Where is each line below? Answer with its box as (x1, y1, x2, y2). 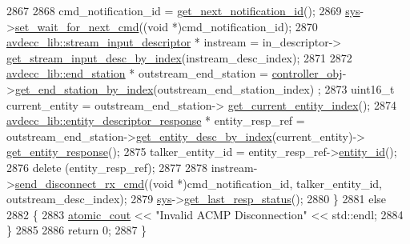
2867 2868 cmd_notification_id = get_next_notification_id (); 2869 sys (6, 2, 360, 18)
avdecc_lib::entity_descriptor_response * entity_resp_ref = (6, 112, 305, 129)
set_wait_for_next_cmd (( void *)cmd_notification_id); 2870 (14, 18, 318, 34)
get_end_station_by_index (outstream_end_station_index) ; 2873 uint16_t (14, 80, 395, 97)
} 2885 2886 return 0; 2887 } (6, 222, 147, 238)
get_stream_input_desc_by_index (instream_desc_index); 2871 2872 (6, 49, 352, 66)
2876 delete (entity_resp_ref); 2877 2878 (6, 158, 207, 175)
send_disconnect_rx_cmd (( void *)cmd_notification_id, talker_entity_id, (14, 174, 382, 191)
